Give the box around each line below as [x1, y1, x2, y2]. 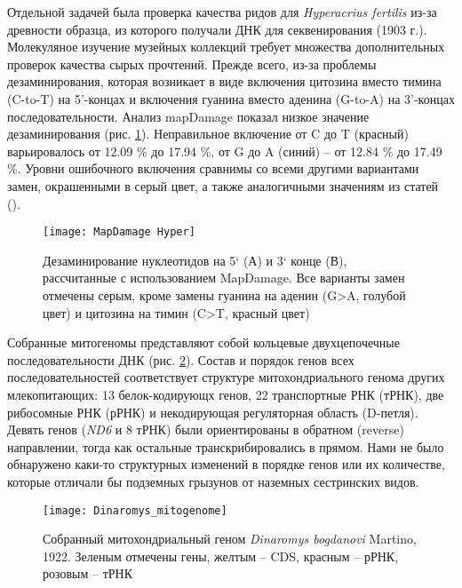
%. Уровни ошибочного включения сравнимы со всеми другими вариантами [7, 159, 419, 178]
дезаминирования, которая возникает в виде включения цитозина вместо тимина [7, 72, 442, 91]
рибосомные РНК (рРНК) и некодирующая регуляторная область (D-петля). [7, 402, 418, 421]
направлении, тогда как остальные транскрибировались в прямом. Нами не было [7, 437, 444, 456]
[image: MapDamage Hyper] [43, 226, 195, 239]
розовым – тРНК [43, 564, 133, 583]
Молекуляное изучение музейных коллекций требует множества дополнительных [7, 37, 445, 56]
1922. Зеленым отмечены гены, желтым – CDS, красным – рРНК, [43, 546, 399, 565]
